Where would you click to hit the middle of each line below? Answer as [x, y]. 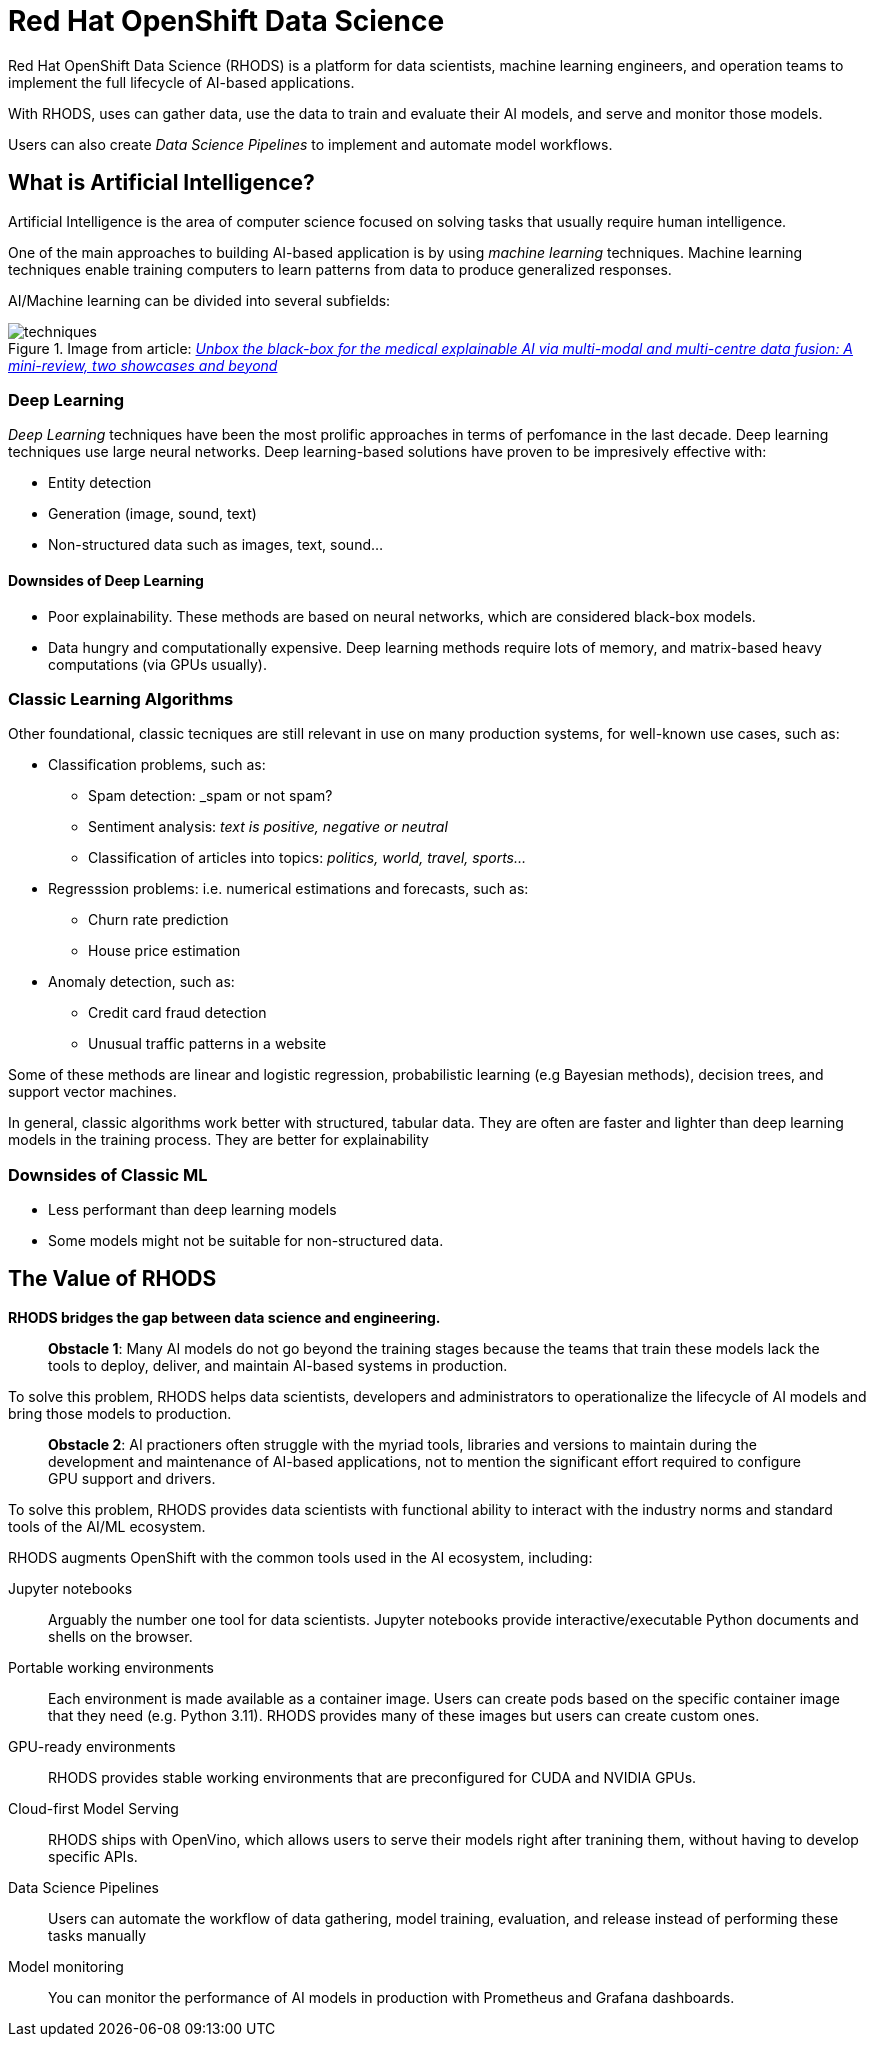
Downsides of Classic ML [108, 1174]
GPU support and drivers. [132, 1478]
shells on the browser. [120, 1636]
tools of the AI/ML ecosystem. [107, 1526]
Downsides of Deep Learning [106, 580]
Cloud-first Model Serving [93, 1808]
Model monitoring [66, 1966]
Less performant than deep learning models [192, 1210]
